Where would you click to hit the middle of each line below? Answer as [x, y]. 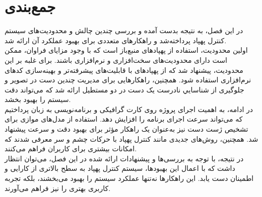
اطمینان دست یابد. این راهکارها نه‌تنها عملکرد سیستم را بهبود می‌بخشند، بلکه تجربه [129, 178]
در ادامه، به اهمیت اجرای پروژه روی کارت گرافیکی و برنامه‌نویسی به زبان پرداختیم [129, 109]
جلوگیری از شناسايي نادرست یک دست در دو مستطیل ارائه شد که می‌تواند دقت [124, 89]
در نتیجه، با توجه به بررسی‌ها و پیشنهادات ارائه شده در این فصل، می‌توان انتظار [124, 158]
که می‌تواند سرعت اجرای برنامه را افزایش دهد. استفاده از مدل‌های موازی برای [124, 119]
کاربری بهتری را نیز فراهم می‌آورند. [58, 188]
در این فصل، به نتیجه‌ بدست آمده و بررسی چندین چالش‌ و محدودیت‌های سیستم [124, 30]
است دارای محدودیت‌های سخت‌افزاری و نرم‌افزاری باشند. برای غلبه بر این [116, 60]
